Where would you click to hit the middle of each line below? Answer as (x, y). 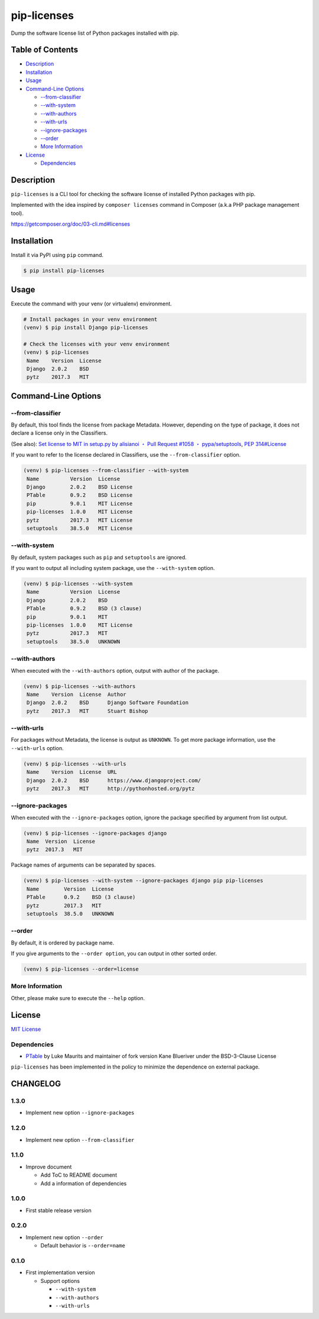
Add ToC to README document (79, 1175)
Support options (60, 1281)
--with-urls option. (38, 748)
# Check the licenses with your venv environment (97, 344)
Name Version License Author (77, 694)
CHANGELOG (36, 1084)
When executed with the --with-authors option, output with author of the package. (115, 670)
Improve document (49, 1167)
